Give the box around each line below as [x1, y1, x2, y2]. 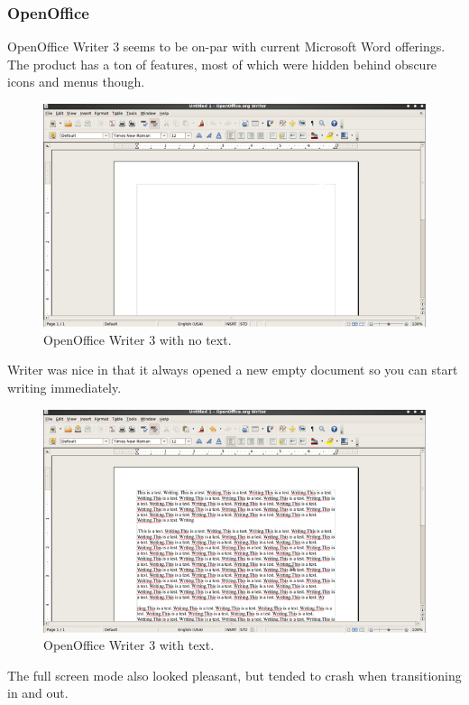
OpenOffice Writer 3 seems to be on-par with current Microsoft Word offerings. [7, 37, 446, 56]
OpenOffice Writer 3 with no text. [43, 329, 232, 348]
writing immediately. [7, 377, 122, 396]
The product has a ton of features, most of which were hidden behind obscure [7, 54, 437, 73]
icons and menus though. [7, 72, 145, 91]
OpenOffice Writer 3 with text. [43, 635, 215, 654]
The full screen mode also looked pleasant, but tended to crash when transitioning [7, 665, 462, 684]
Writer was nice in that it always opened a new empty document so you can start [7, 360, 458, 379]
